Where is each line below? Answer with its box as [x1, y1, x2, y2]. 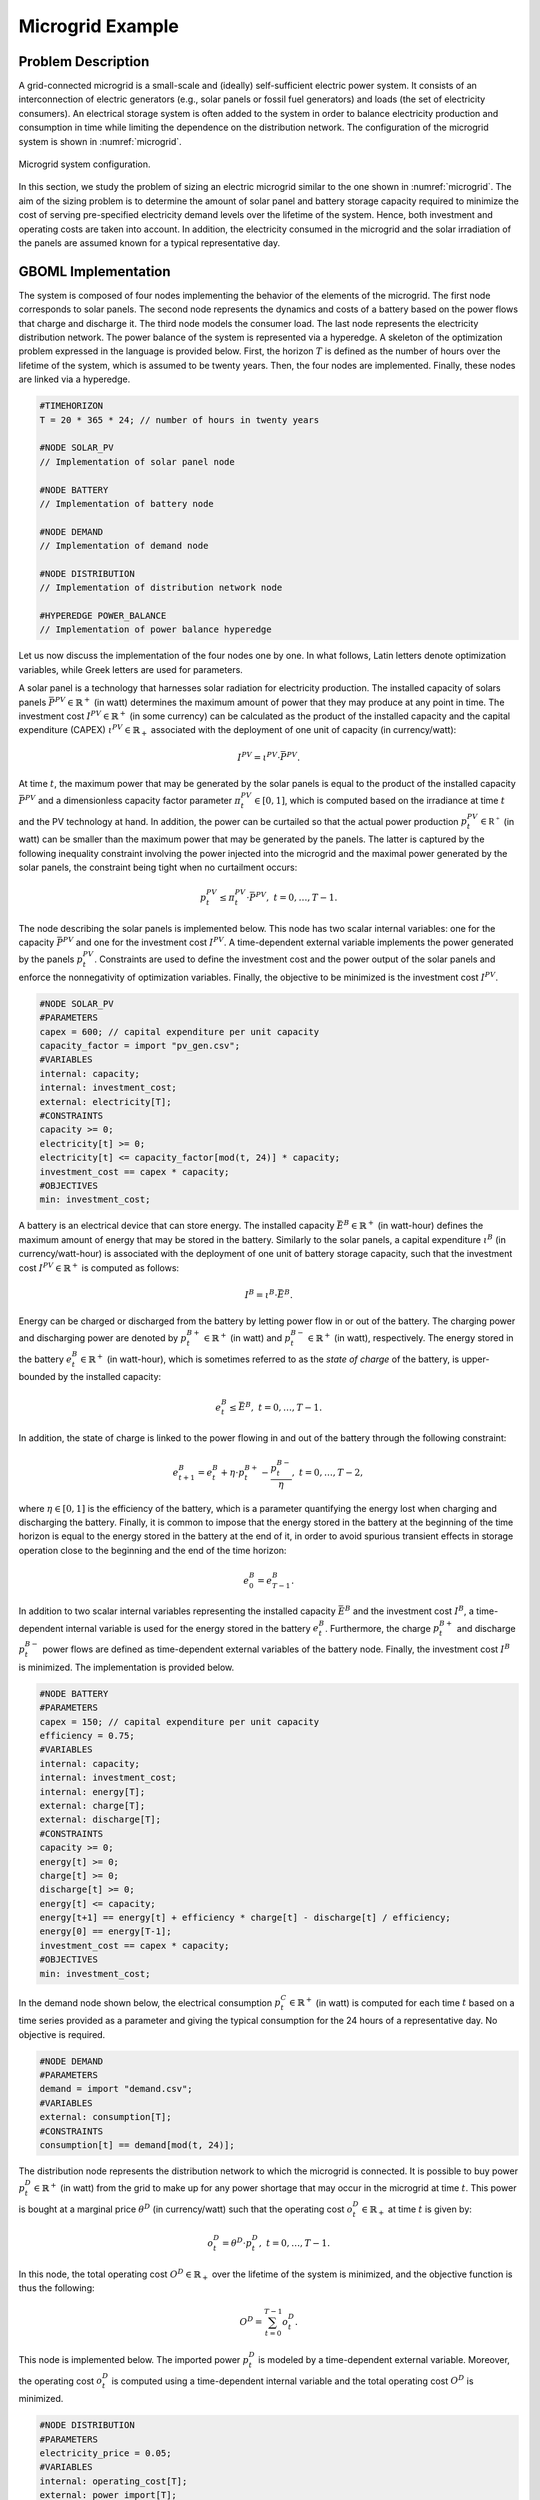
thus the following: [18, 2282, 95, 2294]
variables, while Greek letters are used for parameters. [18, 663, 244, 675]
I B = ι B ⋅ [244, 1287, 279, 1300]
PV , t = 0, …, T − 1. [255, 890, 338, 903]
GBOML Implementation [18, 263, 171, 280]
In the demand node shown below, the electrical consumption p [18, 1996, 281, 2009]
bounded [18, 1371, 56, 1383]
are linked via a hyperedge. [18, 373, 131, 385]
